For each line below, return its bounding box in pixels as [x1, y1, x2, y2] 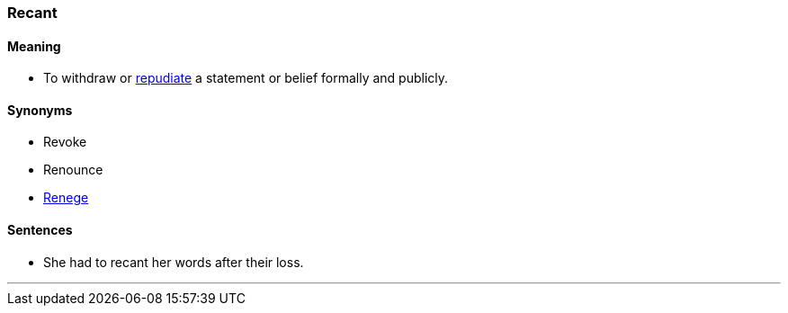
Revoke [43, 134, 87, 150]
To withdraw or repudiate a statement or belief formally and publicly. [43, 70, 449, 86]
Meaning [7, 38, 61, 54]
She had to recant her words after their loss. [43, 254, 304, 270]
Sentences [7, 222, 73, 238]
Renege [43, 190, 89, 206]
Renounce [43, 162, 103, 178]
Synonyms [7, 102, 73, 118]
